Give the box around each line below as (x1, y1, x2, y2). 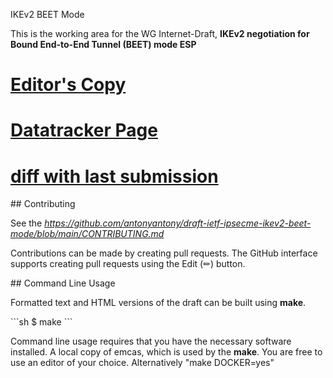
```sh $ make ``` (10, 316, 73, 328)
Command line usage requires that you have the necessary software (10, 335, 292, 348)
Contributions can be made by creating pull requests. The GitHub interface (10, 247, 318, 259)
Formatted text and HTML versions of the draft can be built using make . (10, 297, 307, 309)
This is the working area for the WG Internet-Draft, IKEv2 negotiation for (10, 28, 310, 39)
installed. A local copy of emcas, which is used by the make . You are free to (10, 346, 323, 358)
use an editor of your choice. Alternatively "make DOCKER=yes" (10, 357, 275, 369)
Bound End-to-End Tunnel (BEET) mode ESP (10, 39, 197, 50)
